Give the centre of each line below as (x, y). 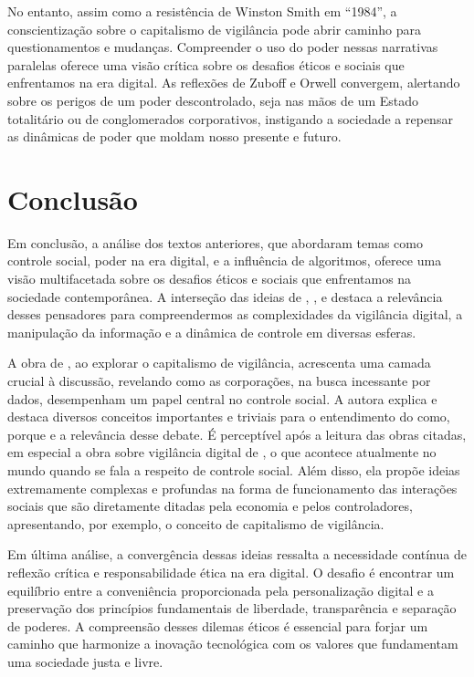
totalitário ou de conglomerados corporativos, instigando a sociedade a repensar (230, 118)
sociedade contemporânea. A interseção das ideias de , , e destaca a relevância (225, 296)
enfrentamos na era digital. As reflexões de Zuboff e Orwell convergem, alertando (234, 83)
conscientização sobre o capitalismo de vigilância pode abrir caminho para (215, 29)
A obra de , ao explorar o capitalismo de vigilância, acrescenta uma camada (219, 363)
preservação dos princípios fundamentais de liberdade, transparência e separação (232, 608)
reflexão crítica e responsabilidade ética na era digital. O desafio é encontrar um (231, 572)
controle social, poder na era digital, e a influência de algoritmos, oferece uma (225, 260)
